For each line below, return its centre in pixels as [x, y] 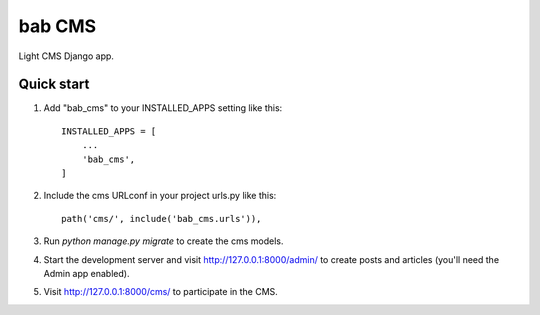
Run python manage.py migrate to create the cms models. [163, 241]
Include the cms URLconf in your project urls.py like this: [160, 196]
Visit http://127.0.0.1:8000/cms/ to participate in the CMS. [161, 292]
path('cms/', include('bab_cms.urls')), [161, 218]
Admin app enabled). [86, 273]
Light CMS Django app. [66, 56]
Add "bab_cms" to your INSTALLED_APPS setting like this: [163, 108]
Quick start [54, 84]
